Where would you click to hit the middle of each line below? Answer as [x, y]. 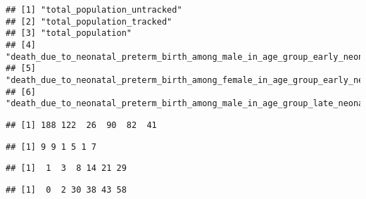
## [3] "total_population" [69, 33]
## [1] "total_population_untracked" [94, 10]
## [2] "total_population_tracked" [89, 21]
